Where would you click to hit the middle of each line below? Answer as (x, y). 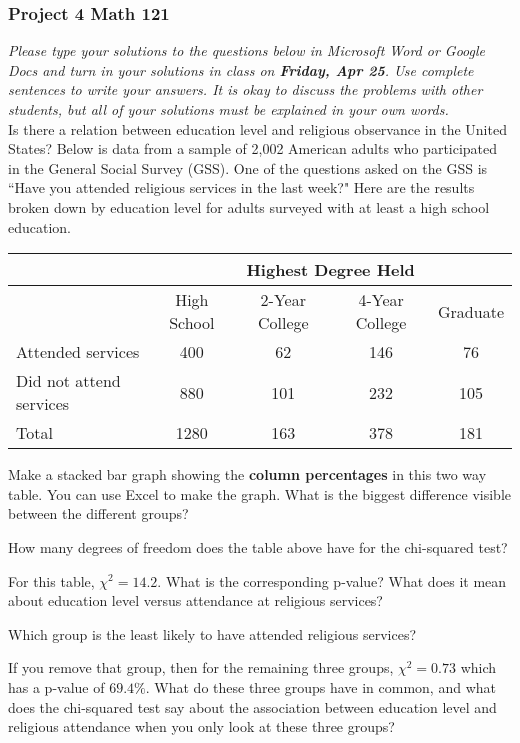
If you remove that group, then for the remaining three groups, (201, 667)
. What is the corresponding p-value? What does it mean (332, 580)
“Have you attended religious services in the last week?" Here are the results (241, 187)
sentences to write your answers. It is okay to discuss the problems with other (245, 89)
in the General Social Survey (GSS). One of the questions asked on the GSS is (248, 167)
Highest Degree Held (330, 270)
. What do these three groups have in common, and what (320, 686)
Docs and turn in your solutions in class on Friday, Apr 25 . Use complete (241, 69)
